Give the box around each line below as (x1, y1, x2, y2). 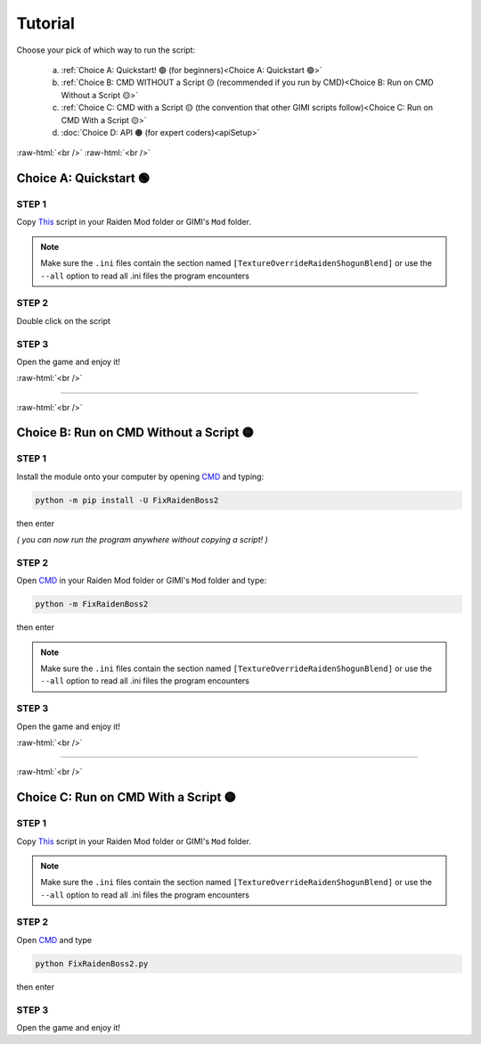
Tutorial (16, 13, 76, 33)
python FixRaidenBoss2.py (35, 958, 149, 968)
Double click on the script (16, 315, 111, 326)
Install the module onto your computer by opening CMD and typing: (16, 471, 265, 482)
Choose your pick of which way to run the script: (16, 45, 196, 55)
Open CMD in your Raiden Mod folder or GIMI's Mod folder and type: (16, 576, 267, 586)
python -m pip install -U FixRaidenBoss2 (35, 495, 219, 505)
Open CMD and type (16, 934, 93, 945)
